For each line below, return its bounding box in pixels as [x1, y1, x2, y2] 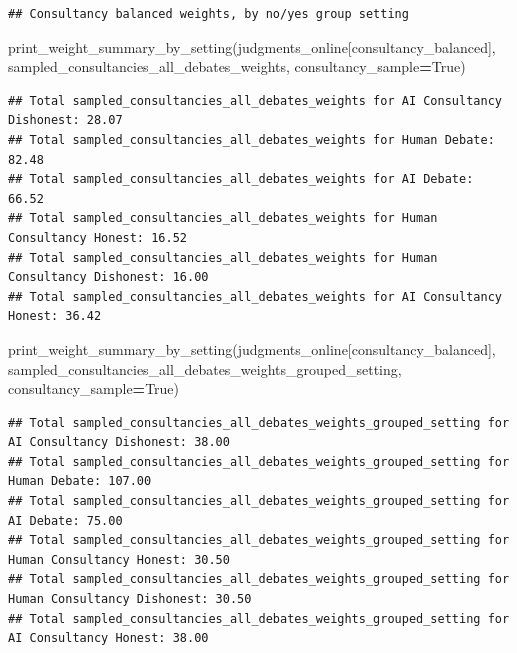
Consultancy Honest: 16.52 [8, 230, 187, 245]
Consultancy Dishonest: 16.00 [8, 270, 209, 285]
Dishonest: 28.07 [8, 113, 123, 128]
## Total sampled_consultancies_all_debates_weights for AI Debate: [8, 172, 474, 187]
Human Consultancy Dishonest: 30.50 [8, 592, 252, 607]
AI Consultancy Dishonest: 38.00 [8, 435, 230, 450]
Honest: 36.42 [8, 309, 102, 324]
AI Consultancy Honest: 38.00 [8, 631, 209, 646]
